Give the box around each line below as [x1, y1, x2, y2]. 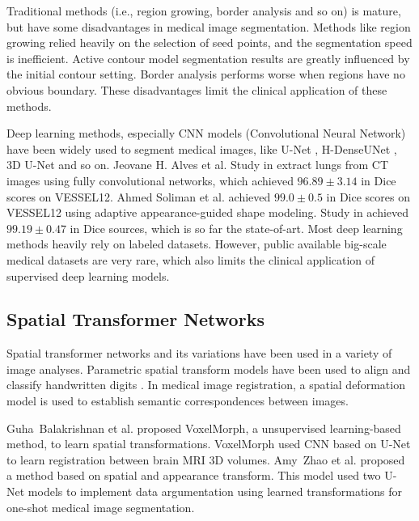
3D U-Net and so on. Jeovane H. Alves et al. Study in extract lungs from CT [6, 156, 389, 173]
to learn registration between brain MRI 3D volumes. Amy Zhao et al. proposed [6, 451, 405, 468]
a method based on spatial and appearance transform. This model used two [6, 467, 381, 484]
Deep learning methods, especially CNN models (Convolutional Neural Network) [6, 125, 406, 142]
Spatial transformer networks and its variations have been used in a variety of [6, 345, 392, 362]
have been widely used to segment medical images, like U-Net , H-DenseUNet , [6, 140, 397, 157]
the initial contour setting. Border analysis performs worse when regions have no [6, 66, 405, 83]
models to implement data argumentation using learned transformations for [28, 483, 402, 500]
